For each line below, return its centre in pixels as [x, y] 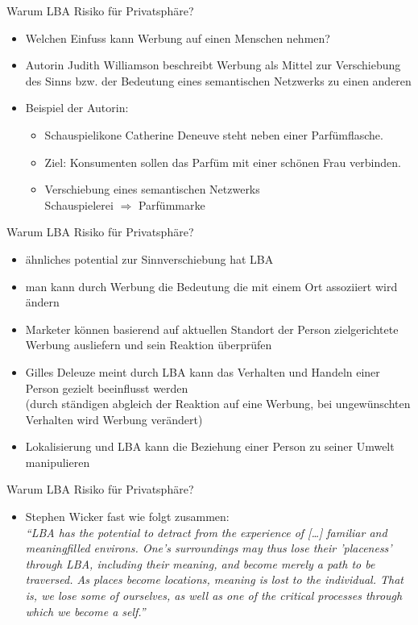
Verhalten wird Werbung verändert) [114, 419]
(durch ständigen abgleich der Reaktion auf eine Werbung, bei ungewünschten [218, 404]
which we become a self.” [85, 611]
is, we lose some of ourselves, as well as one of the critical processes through [214, 596]
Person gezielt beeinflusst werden [107, 387]
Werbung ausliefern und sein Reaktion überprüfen [149, 345]
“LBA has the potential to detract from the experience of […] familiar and [206, 532]
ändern [42, 302]
